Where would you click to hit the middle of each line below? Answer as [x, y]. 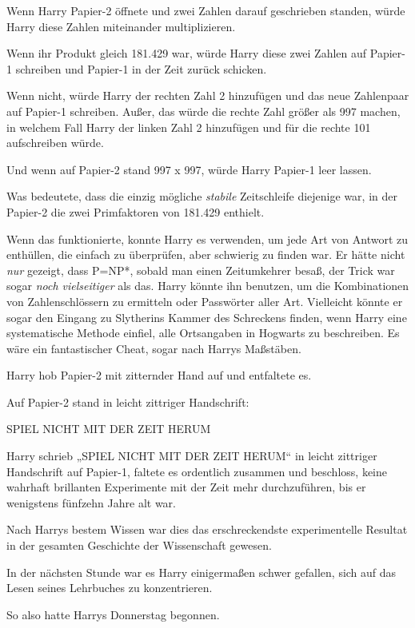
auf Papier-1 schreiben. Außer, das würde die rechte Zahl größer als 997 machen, [204, 111]
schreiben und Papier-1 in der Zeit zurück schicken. [141, 68]
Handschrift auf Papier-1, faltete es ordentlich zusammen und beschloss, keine [197, 471]
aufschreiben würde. [55, 143]
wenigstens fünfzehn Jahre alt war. [91, 502]
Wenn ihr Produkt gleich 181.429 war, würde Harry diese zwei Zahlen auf [187, 53]
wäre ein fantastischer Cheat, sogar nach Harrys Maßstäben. [154, 348]
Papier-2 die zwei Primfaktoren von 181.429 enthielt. [136, 211]
